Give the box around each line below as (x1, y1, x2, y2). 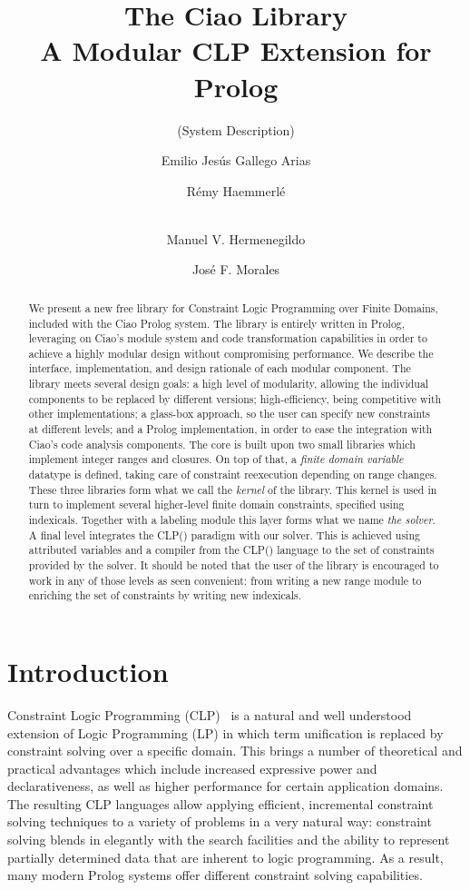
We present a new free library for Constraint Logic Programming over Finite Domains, (28, 300, 438, 315)
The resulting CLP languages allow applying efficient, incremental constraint (7, 794, 434, 813)
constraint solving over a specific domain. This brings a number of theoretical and (7, 741, 463, 760)
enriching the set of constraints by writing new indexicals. (28, 588, 302, 603)
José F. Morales (191, 260, 280, 279)
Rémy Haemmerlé (186, 181, 286, 200)
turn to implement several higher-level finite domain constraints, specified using (28, 497, 405, 512)
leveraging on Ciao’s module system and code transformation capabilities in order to (28, 331, 427, 346)
